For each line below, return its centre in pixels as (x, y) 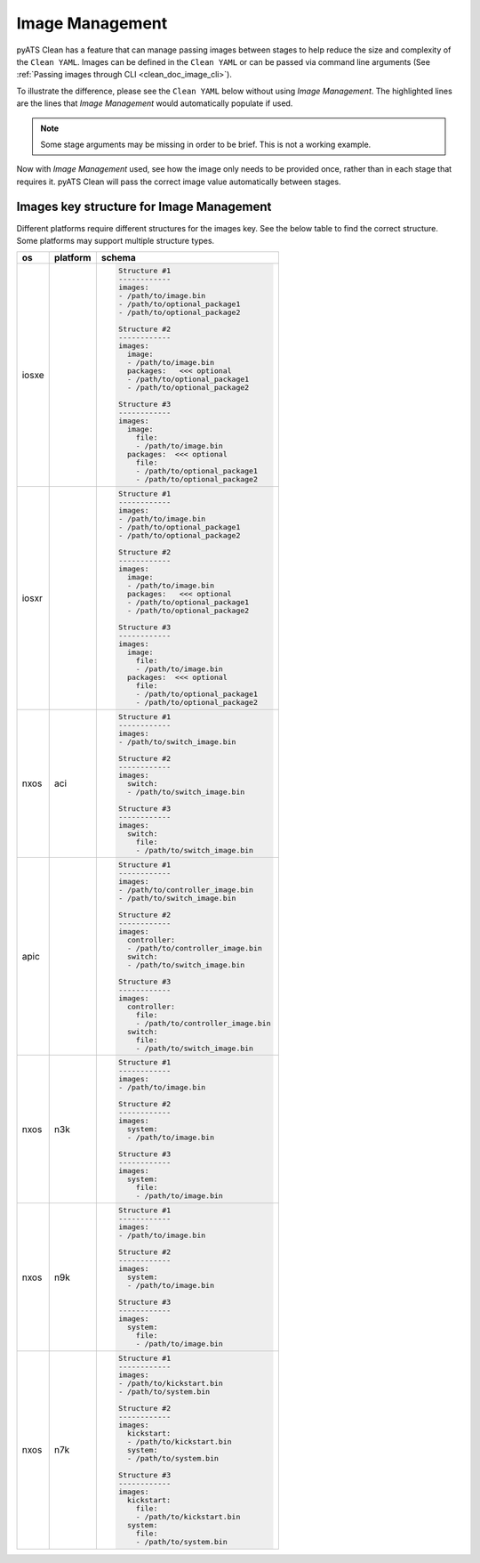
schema (119, 258)
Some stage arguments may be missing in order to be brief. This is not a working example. (206, 144)
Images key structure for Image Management (144, 207)
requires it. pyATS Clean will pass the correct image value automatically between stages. (179, 182)
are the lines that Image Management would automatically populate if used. (155, 103)
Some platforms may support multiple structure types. (116, 240)
